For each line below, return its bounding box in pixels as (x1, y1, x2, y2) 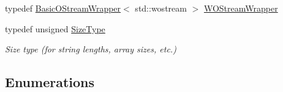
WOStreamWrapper (203, 2, 278, 14)
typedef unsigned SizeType (5, 22, 105, 35)
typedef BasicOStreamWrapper (5, 2, 121, 14)
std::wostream (135, 2, 187, 14)
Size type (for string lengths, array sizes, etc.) (5, 43, 176, 55)
